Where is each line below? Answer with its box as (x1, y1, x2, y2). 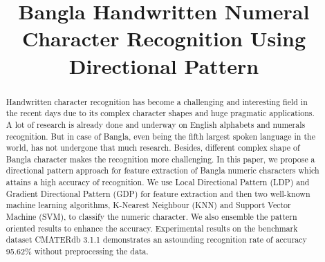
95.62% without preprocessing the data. (6, 245, 149, 257)
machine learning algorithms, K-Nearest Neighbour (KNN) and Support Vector (6, 199, 291, 211)
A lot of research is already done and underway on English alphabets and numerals (6, 118, 306, 130)
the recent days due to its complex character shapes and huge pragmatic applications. (6, 107, 315, 119)
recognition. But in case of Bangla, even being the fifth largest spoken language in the (6, 130, 315, 142)
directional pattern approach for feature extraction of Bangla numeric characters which (6, 165, 319, 176)
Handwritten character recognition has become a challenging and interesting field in (6, 95, 308, 107)
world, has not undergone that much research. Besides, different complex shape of (6, 142, 300, 153)
